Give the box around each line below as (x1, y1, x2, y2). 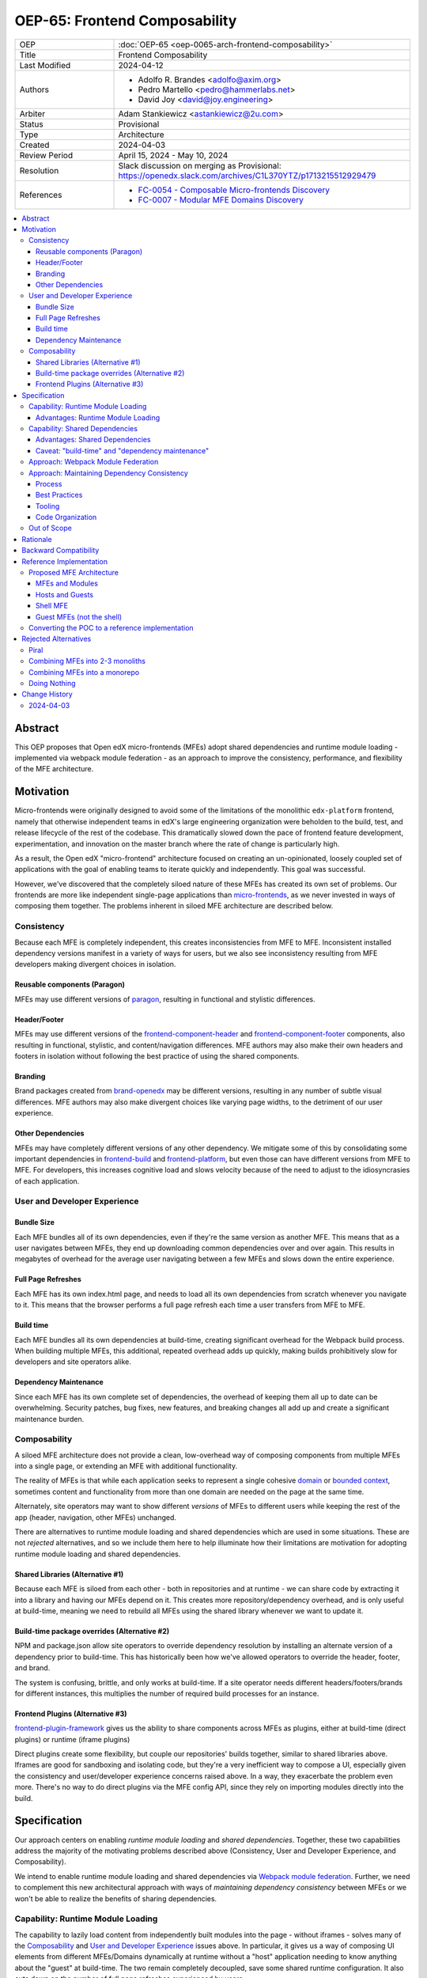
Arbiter (19, 108, 46, 119)
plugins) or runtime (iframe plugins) (14, 1734, 130, 1744)
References (19, 189, 62, 200)
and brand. (14, 1663, 51, 1673)
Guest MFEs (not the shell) (36, 612, 123, 621)
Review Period (19, 150, 74, 161)
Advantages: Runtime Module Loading (36, 412, 161, 423)
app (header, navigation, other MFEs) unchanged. (14, 1512, 177, 1522)
